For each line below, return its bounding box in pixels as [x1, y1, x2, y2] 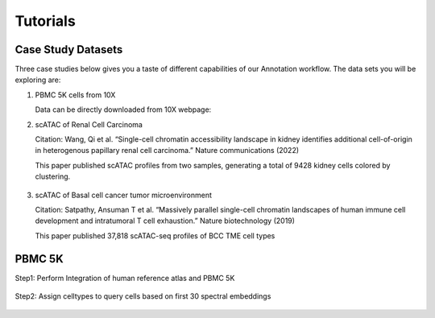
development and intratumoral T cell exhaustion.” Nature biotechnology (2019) [35, 216, 296, 225]
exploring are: [14, 75, 61, 85]
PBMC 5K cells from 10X [35, 89, 116, 100]
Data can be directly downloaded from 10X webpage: [35, 105, 212, 114]
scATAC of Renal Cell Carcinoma [35, 119, 143, 129]
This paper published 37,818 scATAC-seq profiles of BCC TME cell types [35, 230, 275, 241]
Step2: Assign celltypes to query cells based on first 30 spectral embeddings [14, 291, 271, 301]
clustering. [35, 171, 71, 181]
